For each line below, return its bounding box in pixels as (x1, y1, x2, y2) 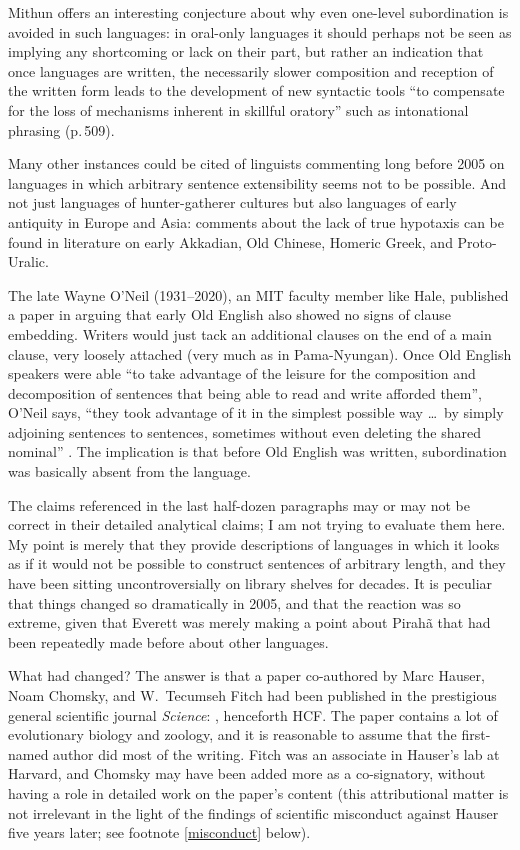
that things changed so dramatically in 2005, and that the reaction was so (8, 592, 461, 613)
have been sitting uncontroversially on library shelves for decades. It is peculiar (8, 573, 493, 594)
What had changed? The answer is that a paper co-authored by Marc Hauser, (8, 665, 485, 686)
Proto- (457, 231, 497, 252)
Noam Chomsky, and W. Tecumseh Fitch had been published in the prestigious (8, 685, 497, 705)
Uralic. (8, 251, 49, 272)
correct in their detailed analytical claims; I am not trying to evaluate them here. (8, 514, 506, 535)
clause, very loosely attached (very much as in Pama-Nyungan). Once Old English (8, 343, 512, 364)
